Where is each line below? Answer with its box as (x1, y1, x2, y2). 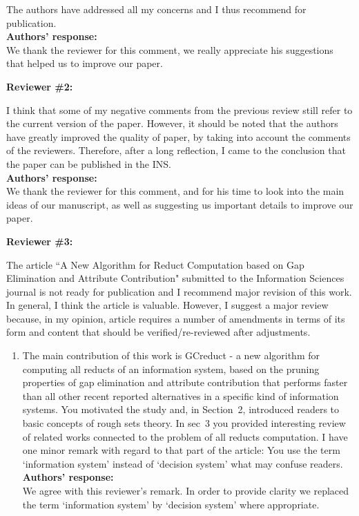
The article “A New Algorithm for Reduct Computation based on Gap (6, 257, 304, 271)
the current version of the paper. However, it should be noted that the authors (6, 116, 338, 131)
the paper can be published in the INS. (6, 156, 171, 171)
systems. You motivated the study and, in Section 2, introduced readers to (22, 402, 340, 417)
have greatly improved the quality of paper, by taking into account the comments (6, 129, 351, 144)
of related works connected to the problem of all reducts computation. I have (22, 429, 348, 443)
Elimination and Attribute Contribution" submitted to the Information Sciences (6, 271, 345, 285)
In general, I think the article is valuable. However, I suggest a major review (6, 298, 329, 312)
